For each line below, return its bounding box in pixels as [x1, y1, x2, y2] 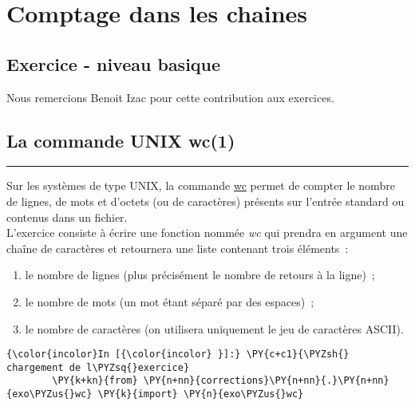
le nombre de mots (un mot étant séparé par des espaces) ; [25, 293, 314, 309]
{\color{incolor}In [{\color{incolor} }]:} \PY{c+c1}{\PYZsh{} [6, 349, 350, 361]
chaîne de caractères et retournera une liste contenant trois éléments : [6, 239, 349, 256]
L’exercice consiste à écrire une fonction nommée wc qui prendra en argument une [6, 224, 408, 241]
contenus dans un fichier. [6, 208, 128, 225]
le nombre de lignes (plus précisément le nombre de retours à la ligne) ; [25, 266, 375, 283]
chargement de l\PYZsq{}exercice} [6, 361, 190, 373]
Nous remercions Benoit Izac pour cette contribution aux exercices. [6, 89, 334, 105]
